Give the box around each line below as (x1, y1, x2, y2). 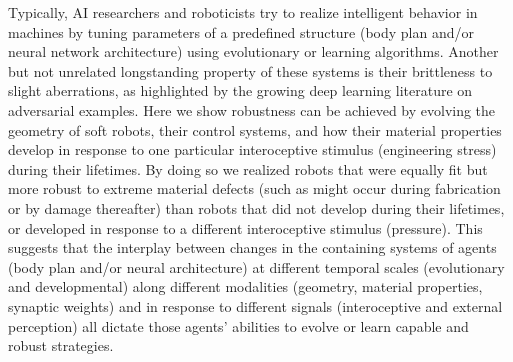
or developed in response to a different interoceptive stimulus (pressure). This (8, 217, 483, 238)
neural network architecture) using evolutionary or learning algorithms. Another (8, 41, 499, 62)
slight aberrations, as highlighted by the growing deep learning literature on (8, 80, 473, 101)
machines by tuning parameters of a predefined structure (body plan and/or (8, 21, 475, 42)
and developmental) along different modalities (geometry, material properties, (8, 276, 483, 297)
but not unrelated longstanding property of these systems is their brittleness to (8, 60, 493, 81)
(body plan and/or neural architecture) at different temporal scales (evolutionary (8, 256, 505, 277)
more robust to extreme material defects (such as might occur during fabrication (8, 178, 501, 199)
